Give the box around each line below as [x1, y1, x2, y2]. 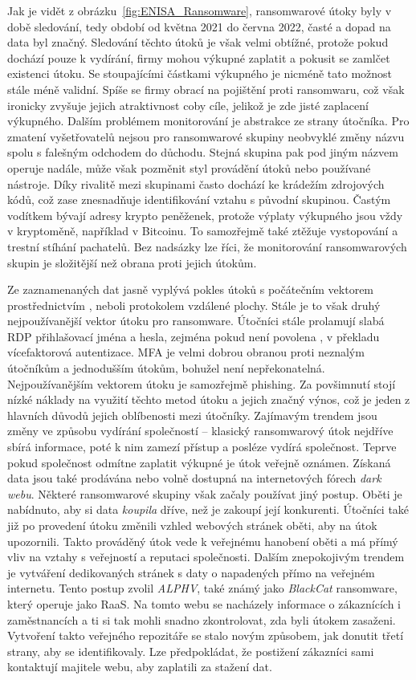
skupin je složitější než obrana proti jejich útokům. [7, 254, 257, 271]
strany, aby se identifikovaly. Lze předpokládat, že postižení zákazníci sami [7, 642, 374, 659]
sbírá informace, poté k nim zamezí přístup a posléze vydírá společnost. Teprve [7, 438, 397, 455]
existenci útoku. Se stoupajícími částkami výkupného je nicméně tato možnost [7, 65, 393, 82]
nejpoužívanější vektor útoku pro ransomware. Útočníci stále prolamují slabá [7, 312, 385, 329]
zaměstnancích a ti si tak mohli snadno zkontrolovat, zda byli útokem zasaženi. [7, 611, 396, 628]
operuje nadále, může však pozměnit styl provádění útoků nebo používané [7, 159, 371, 176]
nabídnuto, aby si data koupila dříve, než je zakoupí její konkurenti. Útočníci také [7, 501, 410, 518]
